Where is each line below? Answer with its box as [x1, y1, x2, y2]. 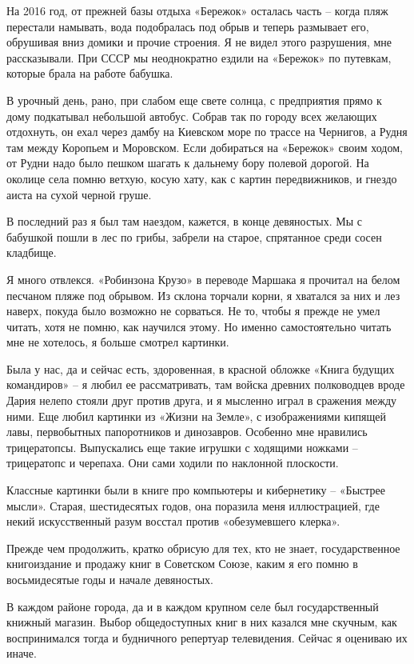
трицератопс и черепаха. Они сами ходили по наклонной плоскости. [6, 454, 339, 471]
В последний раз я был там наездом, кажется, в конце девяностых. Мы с [6, 213, 362, 230]
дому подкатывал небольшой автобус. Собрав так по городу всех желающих [6, 107, 377, 124]
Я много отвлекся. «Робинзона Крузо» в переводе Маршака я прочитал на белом [6, 270, 400, 287]
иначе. [6, 645, 37, 662]
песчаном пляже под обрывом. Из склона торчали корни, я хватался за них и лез [6, 286, 400, 303]
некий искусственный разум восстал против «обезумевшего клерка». [6, 513, 340, 530]
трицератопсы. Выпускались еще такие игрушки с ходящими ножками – [6, 438, 358, 455]
